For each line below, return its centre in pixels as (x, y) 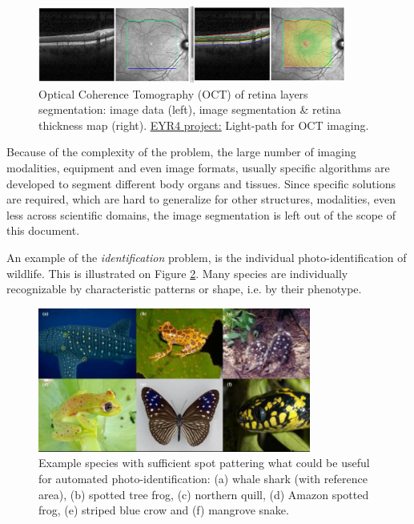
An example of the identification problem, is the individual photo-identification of (207, 257)
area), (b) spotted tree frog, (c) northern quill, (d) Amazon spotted (204, 494)
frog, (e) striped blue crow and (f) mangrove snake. (164, 510)
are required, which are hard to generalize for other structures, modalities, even (201, 199)
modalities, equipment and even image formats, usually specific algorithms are (198, 167)
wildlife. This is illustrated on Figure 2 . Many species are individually (177, 273)
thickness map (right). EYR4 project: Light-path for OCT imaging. (204, 125)
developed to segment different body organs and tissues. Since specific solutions (201, 183)
